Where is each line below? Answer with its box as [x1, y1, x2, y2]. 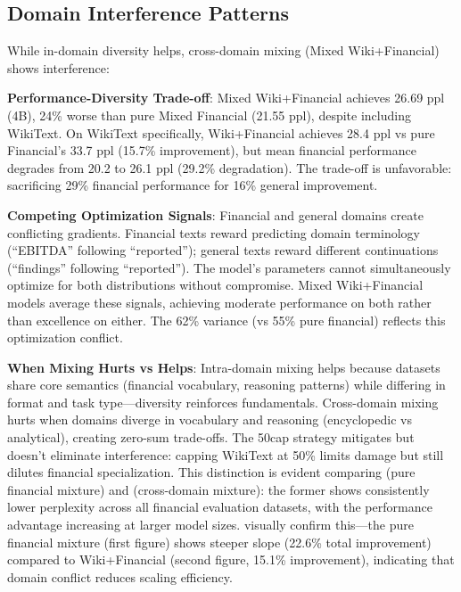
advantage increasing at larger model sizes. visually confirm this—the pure [7, 515, 414, 534]
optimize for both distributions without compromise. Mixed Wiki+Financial [7, 275, 424, 294]
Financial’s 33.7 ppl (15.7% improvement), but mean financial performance [7, 141, 416, 160]
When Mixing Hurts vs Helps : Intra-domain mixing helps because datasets [7, 358, 440, 376]
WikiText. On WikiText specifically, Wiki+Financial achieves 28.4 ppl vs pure [7, 123, 435, 142]
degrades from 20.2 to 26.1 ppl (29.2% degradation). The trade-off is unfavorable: [7, 158, 452, 177]
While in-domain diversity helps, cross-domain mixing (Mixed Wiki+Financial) [7, 41, 440, 60]
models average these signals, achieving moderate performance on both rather [7, 292, 432, 311]
